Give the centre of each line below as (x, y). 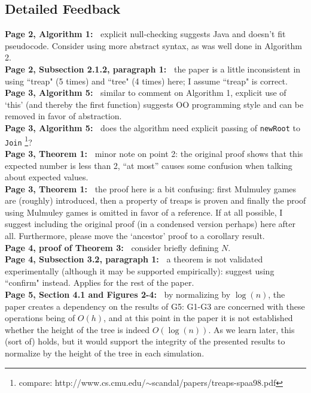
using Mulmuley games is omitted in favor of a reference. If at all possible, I (144, 212)
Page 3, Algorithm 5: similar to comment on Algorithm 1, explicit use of (146, 93)
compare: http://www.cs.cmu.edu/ (82, 382)
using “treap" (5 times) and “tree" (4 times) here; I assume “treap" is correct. (146, 81)
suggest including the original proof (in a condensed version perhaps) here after (150, 224)
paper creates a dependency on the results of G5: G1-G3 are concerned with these (155, 306)
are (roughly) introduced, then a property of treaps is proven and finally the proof (155, 200)
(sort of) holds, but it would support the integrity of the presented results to (145, 341)
